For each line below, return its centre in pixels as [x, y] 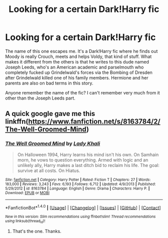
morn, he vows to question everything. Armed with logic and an [83, 160]
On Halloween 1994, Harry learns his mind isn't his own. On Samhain [88, 154]
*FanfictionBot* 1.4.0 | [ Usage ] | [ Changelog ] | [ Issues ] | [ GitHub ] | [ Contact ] [83, 207]
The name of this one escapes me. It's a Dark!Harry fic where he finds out [81, 51]
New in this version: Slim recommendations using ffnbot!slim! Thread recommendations [80, 217]
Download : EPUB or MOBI [27, 193]
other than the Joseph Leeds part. [40, 98]
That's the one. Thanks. [37, 231]
